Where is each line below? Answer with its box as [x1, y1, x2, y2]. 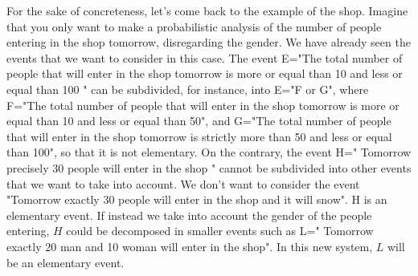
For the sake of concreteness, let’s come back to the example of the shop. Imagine [6, 2, 408, 18]
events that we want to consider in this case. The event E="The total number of [6, 49, 403, 66]
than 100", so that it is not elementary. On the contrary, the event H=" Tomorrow [6, 144, 412, 160]
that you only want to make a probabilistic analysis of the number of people [6, 18, 382, 34]
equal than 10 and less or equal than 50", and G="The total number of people [6, 112, 391, 129]
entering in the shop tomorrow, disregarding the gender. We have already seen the [6, 34, 411, 51]
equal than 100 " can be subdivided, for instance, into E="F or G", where [6, 80, 369, 97]
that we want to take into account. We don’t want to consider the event [6, 175, 360, 192]
